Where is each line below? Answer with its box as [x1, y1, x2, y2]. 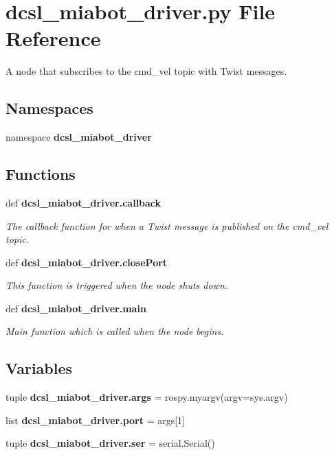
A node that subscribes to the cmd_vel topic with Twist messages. [5, 64, 287, 78]
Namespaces [5, 97, 93, 119]
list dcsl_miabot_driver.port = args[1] [5, 412, 186, 427]
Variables [5, 358, 73, 379]
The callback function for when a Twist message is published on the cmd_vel [5, 218, 329, 233]
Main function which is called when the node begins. [5, 324, 224, 338]
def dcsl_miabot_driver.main [5, 301, 146, 315]
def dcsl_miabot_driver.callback [5, 195, 162, 209]
